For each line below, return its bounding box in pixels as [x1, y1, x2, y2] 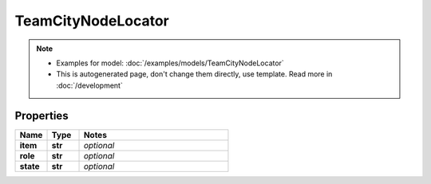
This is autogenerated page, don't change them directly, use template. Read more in [56, 69, 333, 79]
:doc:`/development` [56, 80, 123, 90]
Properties [14, 108, 69, 123]
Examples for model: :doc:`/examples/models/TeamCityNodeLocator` [56, 58, 285, 68]
